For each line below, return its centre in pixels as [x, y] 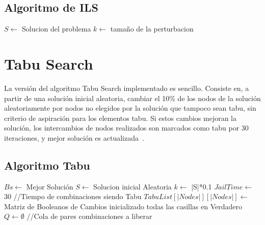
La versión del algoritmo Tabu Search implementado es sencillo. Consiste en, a [127, 88]
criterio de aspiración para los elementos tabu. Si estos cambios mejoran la [121, 118]
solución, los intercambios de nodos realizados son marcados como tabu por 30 [126, 128]
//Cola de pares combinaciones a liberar [89, 216]
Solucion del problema [56, 29]
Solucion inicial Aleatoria [132, 186]
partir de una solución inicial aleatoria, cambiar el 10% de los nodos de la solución [132, 98]
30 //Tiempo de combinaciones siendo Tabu [73, 196]
